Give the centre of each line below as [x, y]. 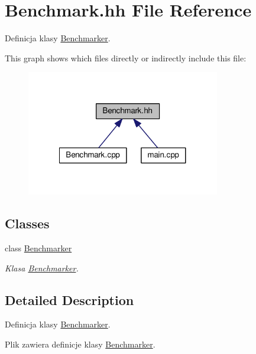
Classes [27, 223]
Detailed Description [69, 299]
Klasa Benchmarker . [42, 268]
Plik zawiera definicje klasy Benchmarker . [80, 344]
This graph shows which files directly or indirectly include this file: [126, 58]
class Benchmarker [38, 248]
